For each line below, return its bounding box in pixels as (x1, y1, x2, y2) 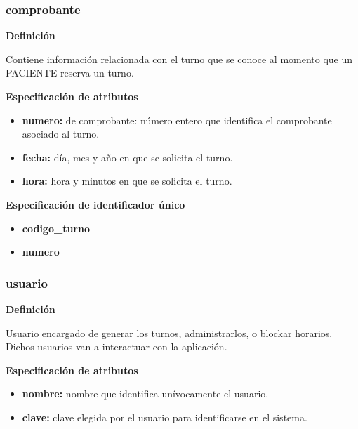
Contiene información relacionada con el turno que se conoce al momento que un (6, 51, 353, 66)
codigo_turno (22, 220, 90, 235)
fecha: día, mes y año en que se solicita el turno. (22, 150, 233, 164)
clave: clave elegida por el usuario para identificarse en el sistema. (22, 409, 307, 424)
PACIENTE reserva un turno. (6, 65, 134, 80)
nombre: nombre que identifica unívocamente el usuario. (22, 386, 269, 401)
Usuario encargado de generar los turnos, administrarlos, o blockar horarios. (6, 325, 333, 340)
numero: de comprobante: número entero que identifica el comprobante (22, 112, 332, 127)
